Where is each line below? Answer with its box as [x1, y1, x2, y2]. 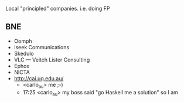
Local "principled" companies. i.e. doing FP [5, 5, 110, 12]
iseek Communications [13, 43, 70, 50]
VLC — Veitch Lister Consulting [13, 56, 90, 63]
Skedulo [13, 50, 34, 57]
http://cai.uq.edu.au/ [13, 74, 64, 81]
